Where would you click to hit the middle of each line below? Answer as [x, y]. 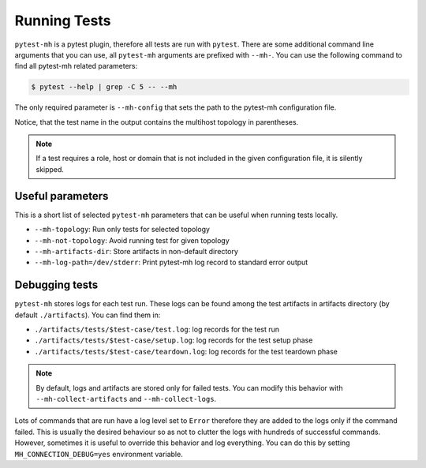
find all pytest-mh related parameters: [76, 66]
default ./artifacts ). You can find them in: [88, 315]
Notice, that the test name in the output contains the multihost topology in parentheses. [157, 122]
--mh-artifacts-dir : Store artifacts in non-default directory [136, 251]
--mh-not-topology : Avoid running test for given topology [132, 240]
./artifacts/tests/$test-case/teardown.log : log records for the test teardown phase [186, 351]
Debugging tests [56, 285]
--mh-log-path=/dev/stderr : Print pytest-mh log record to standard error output [171, 262]
